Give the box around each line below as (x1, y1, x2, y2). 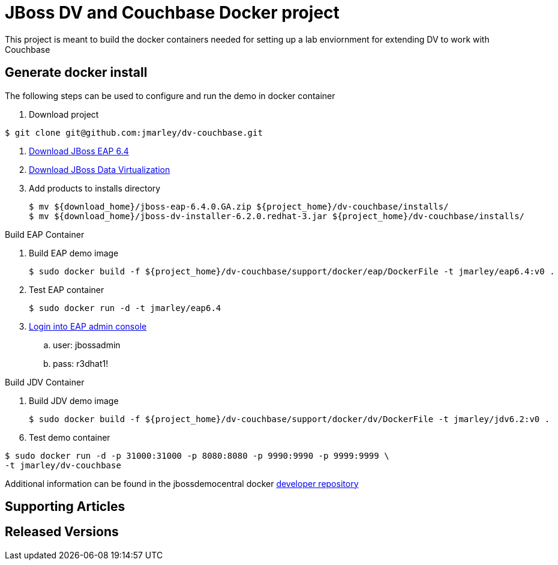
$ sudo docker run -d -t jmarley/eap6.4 (29, 303, 221, 313)
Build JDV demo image (29, 395, 119, 406)
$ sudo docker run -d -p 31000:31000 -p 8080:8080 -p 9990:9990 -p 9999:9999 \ (5, 450, 389, 461)
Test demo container (29, 432, 110, 443)
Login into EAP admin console (29, 321, 147, 331)
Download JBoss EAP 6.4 (29, 145, 129, 156)
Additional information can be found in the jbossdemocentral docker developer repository (5, 478, 359, 489)
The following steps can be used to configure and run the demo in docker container (5, 90, 335, 101)
